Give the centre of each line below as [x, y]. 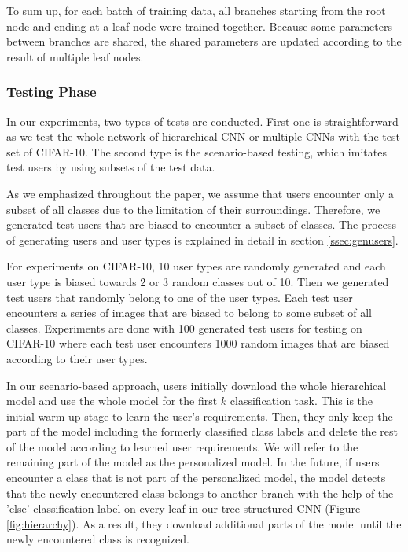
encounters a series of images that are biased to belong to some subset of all [189, 313]
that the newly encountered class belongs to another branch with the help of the [200, 493]
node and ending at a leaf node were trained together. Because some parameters [199, 26]
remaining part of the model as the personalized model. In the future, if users [193, 462]
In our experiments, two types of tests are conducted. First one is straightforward [202, 121]
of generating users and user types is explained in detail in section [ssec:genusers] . [202, 239]
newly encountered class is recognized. [98, 539]
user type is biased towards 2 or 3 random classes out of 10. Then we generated [198, 281]
